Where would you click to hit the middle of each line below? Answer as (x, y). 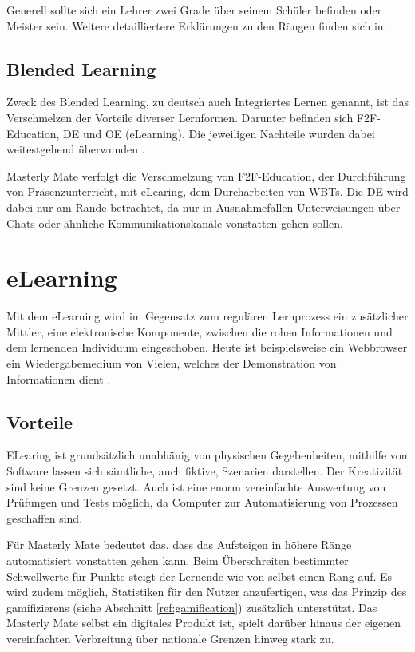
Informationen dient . (59, 378)
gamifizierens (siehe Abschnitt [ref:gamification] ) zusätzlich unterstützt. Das (192, 607)
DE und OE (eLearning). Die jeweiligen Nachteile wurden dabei (219, 133)
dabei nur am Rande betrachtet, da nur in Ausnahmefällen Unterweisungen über (204, 207)
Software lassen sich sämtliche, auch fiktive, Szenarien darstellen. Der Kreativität (205, 471)
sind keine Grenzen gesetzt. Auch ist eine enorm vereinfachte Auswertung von (196, 486)
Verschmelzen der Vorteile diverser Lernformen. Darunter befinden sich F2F (192, 117)
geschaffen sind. (45, 517)
